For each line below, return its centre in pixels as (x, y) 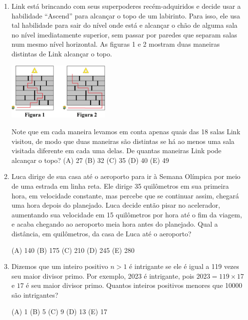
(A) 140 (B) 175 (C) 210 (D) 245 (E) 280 (73, 250)
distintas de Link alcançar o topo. (62, 53)
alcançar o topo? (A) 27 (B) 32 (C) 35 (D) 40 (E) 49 (90, 160)
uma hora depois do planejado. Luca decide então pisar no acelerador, (116, 205)
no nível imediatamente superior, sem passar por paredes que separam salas (124, 34)
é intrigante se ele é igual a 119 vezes (184, 266)
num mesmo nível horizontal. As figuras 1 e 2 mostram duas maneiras (115, 44)
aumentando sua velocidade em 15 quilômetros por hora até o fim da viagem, (127, 214)
